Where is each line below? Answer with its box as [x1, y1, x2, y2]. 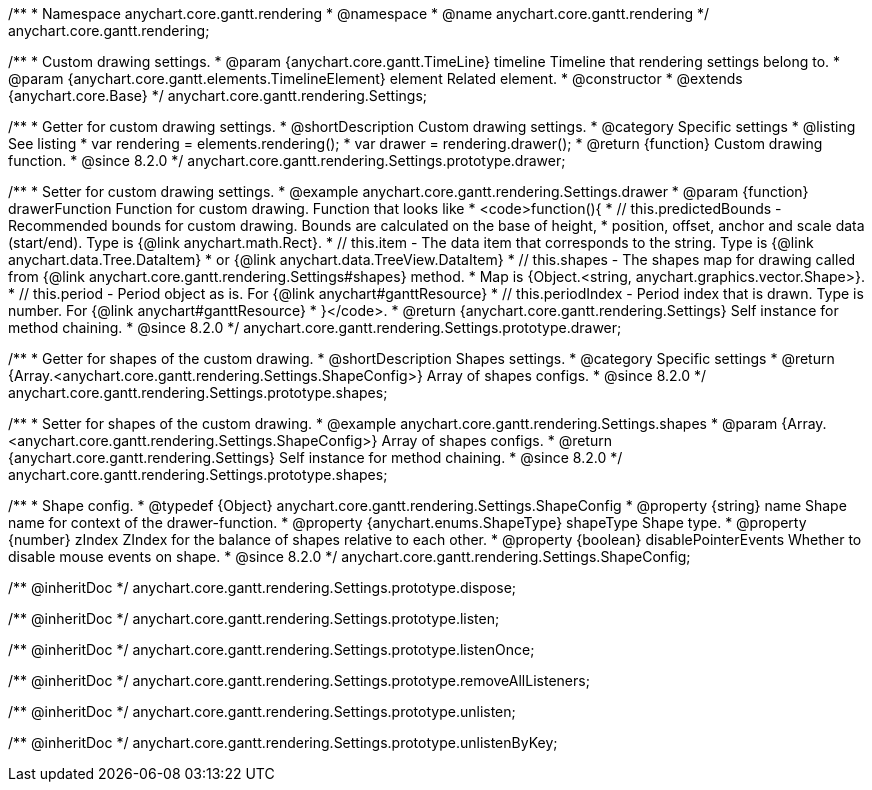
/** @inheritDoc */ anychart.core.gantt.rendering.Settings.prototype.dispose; [8, 579, 517, 596]
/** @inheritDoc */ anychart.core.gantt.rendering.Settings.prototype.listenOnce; [8, 641, 535, 658]
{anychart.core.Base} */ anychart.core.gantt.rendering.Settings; [8, 87, 428, 104]
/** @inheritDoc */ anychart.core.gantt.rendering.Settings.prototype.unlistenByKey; [8, 734, 558, 751]
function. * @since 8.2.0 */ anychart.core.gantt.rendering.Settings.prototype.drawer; [8, 152, 566, 169]
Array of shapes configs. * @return [381, 432, 612, 449]
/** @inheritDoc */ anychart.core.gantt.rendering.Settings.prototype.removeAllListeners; [8, 672, 590, 689]
